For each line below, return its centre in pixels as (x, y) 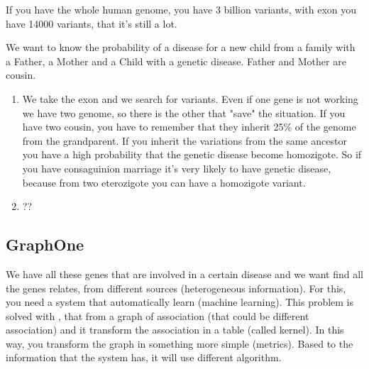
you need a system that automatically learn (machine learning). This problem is (180, 302)
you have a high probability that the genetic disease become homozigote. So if (192, 154)
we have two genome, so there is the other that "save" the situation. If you (184, 112)
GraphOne (45, 244)
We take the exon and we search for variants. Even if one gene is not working (190, 98)
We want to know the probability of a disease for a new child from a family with (181, 47)
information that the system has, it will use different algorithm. (144, 357)
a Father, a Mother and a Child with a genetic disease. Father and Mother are (176, 61)
